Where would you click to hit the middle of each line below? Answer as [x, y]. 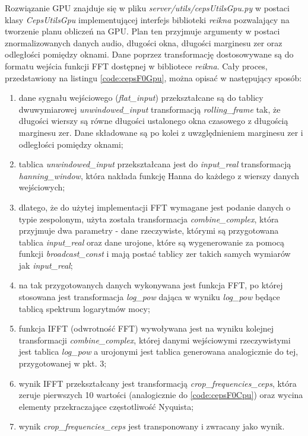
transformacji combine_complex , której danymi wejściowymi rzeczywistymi [155, 340]
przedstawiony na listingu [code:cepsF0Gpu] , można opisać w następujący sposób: [153, 77]
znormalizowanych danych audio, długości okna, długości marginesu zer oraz [144, 42]
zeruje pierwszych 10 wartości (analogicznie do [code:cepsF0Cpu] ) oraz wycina [161, 395]
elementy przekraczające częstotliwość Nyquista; [106, 406]
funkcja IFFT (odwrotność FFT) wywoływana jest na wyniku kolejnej [146, 328]
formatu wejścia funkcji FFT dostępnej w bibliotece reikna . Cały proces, [136, 66]
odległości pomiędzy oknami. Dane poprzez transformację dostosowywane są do [149, 54]
